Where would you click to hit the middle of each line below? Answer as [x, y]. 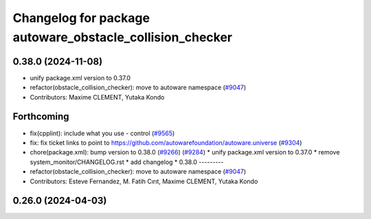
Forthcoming [41, 117]
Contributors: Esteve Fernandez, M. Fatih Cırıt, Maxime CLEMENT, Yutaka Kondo [144, 181]
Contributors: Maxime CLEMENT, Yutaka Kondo [97, 97]
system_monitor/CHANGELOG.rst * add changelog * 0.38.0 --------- [127, 162]
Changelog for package [81, 18]
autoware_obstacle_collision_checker [123, 37]
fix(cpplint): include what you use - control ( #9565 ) [102, 133]
